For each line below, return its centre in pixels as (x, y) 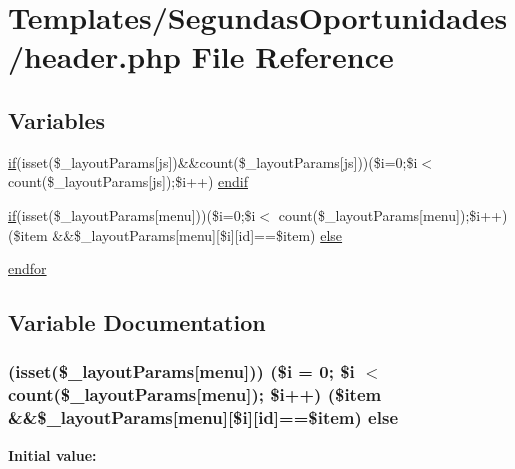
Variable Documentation (137, 322)
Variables (57, 119)
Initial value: (52, 454)
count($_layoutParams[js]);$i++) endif (128, 181)
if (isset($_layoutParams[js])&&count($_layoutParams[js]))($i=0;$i (213, 161)
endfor (27, 268)
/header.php (94, 56)
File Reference (292, 56)
